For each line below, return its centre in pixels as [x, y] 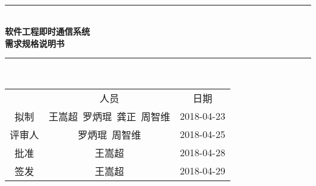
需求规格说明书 [35, 43]
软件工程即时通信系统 [47, 31]
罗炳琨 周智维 [110, 134]
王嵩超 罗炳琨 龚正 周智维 [110, 116]
